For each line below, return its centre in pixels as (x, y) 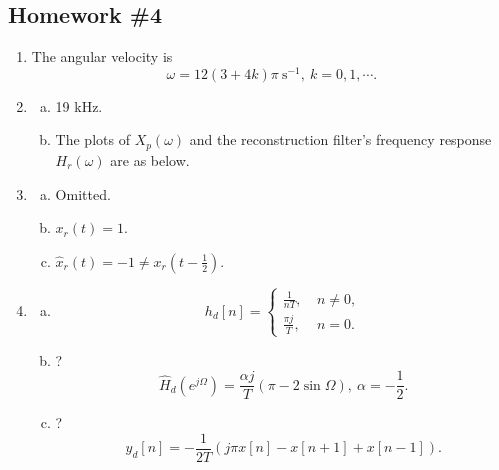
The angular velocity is (102, 56)
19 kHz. (79, 105)
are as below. (150, 159)
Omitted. (83, 193)
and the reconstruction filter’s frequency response (340, 139)
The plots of (92, 139)
